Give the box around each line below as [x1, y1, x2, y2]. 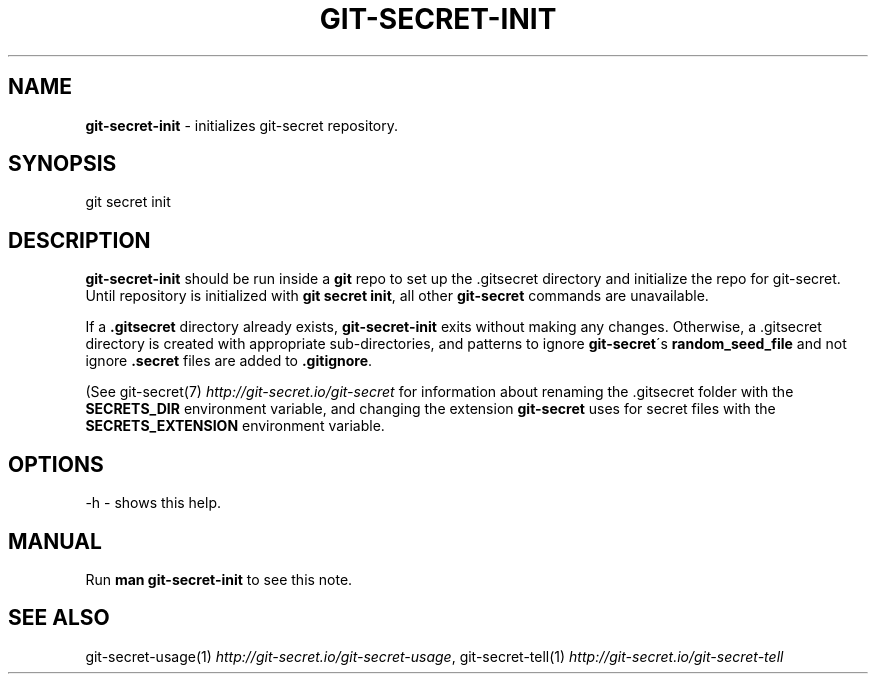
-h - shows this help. [85, 494, 222, 512]
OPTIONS [8, 451, 104, 477]
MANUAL [8, 528, 102, 554]
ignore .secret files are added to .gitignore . [85, 352, 373, 370]
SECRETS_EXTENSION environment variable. [85, 417, 385, 435]
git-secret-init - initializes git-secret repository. [85, 116, 399, 134]
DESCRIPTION [8, 227, 151, 253]
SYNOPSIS [8, 151, 117, 177]
